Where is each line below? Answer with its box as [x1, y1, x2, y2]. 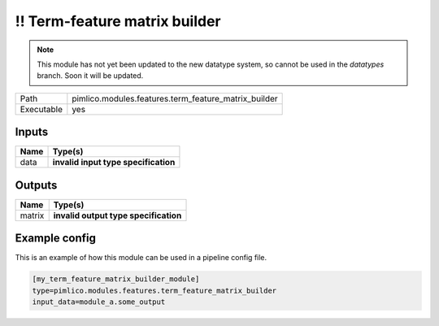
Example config [15, 232, 97, 246]
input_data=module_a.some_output [32, 298, 166, 306]
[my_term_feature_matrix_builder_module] [32, 275, 200, 284]
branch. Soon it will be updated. [37, 71, 144, 80]
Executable [20, 103, 63, 115]
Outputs [15, 178, 58, 192]
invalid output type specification [53, 210, 182, 221]
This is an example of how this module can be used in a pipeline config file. [15, 253, 267, 263]
